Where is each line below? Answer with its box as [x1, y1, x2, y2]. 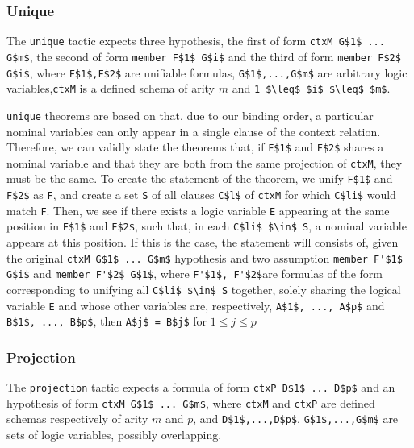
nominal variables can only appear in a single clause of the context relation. [6, 122, 381, 139]
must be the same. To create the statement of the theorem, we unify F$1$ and [6, 170, 393, 187]
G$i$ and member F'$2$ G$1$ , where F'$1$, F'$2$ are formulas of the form [6, 265, 383, 282]
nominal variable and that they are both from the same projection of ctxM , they [6, 154, 403, 171]
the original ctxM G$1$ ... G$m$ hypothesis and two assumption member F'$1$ [6, 249, 403, 266]
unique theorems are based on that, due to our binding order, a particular [6, 106, 374, 123]
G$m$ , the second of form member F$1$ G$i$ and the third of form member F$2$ [6, 48, 401, 64]
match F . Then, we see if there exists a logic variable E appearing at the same [6, 201, 390, 218]
